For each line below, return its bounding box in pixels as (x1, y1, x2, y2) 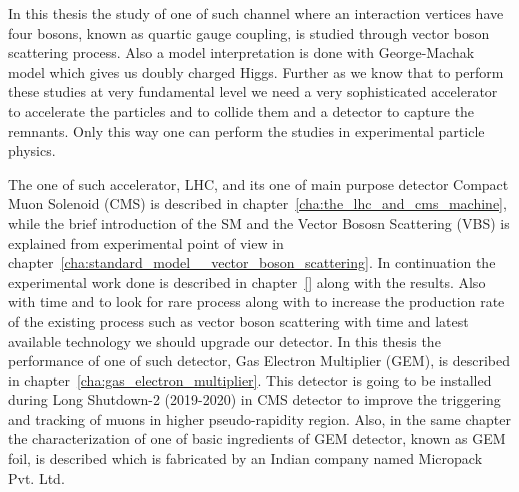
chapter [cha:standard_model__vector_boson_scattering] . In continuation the (8, 252, 496, 273)
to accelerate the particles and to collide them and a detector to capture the (8, 100, 475, 121)
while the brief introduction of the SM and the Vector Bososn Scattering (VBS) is (8, 212, 510, 233)
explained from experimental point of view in (8, 232, 284, 253)
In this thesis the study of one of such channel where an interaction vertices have (8, 3, 504, 23)
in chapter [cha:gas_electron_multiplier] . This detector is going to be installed (8, 369, 492, 390)
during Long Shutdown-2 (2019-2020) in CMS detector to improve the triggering (8, 389, 501, 410)
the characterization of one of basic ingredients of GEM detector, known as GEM (8, 428, 506, 449)
